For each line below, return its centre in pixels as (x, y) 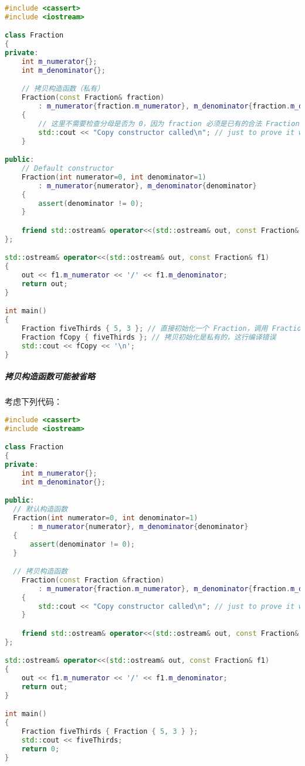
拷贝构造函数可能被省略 (50, 376)
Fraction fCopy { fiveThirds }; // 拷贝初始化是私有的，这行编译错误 (149, 338)
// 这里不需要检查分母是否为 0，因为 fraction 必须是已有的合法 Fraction (169, 123)
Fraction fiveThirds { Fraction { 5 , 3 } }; (110, 732)
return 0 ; (40, 749)
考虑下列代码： (33, 401)
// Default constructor (68, 169)
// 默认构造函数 (40, 509)
